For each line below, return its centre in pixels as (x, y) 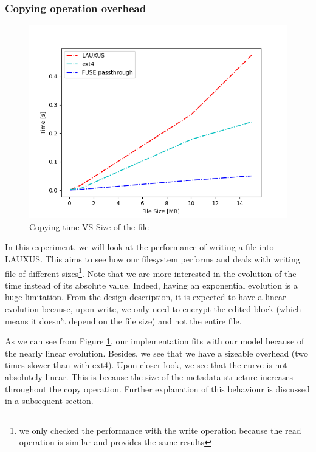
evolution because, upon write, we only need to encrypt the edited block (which (153, 309)
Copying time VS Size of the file (89, 226)
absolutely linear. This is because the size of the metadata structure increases (149, 377)
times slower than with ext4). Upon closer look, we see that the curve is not (146, 365)
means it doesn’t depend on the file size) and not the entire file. (123, 320)
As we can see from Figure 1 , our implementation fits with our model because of (155, 341)
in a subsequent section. (49, 401)
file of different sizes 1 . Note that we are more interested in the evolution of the (151, 272)
